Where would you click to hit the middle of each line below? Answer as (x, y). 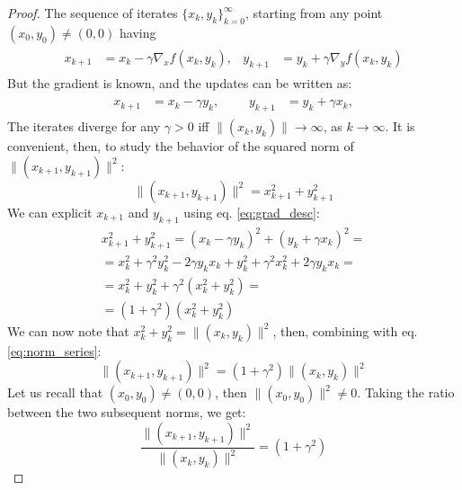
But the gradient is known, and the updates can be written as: (180, 82)
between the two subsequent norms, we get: (127, 412)
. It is (400, 126)
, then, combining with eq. (345, 330)
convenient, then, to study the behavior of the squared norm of (181, 146)
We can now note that (68, 330)
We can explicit (50, 212)
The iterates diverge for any (84, 126)
